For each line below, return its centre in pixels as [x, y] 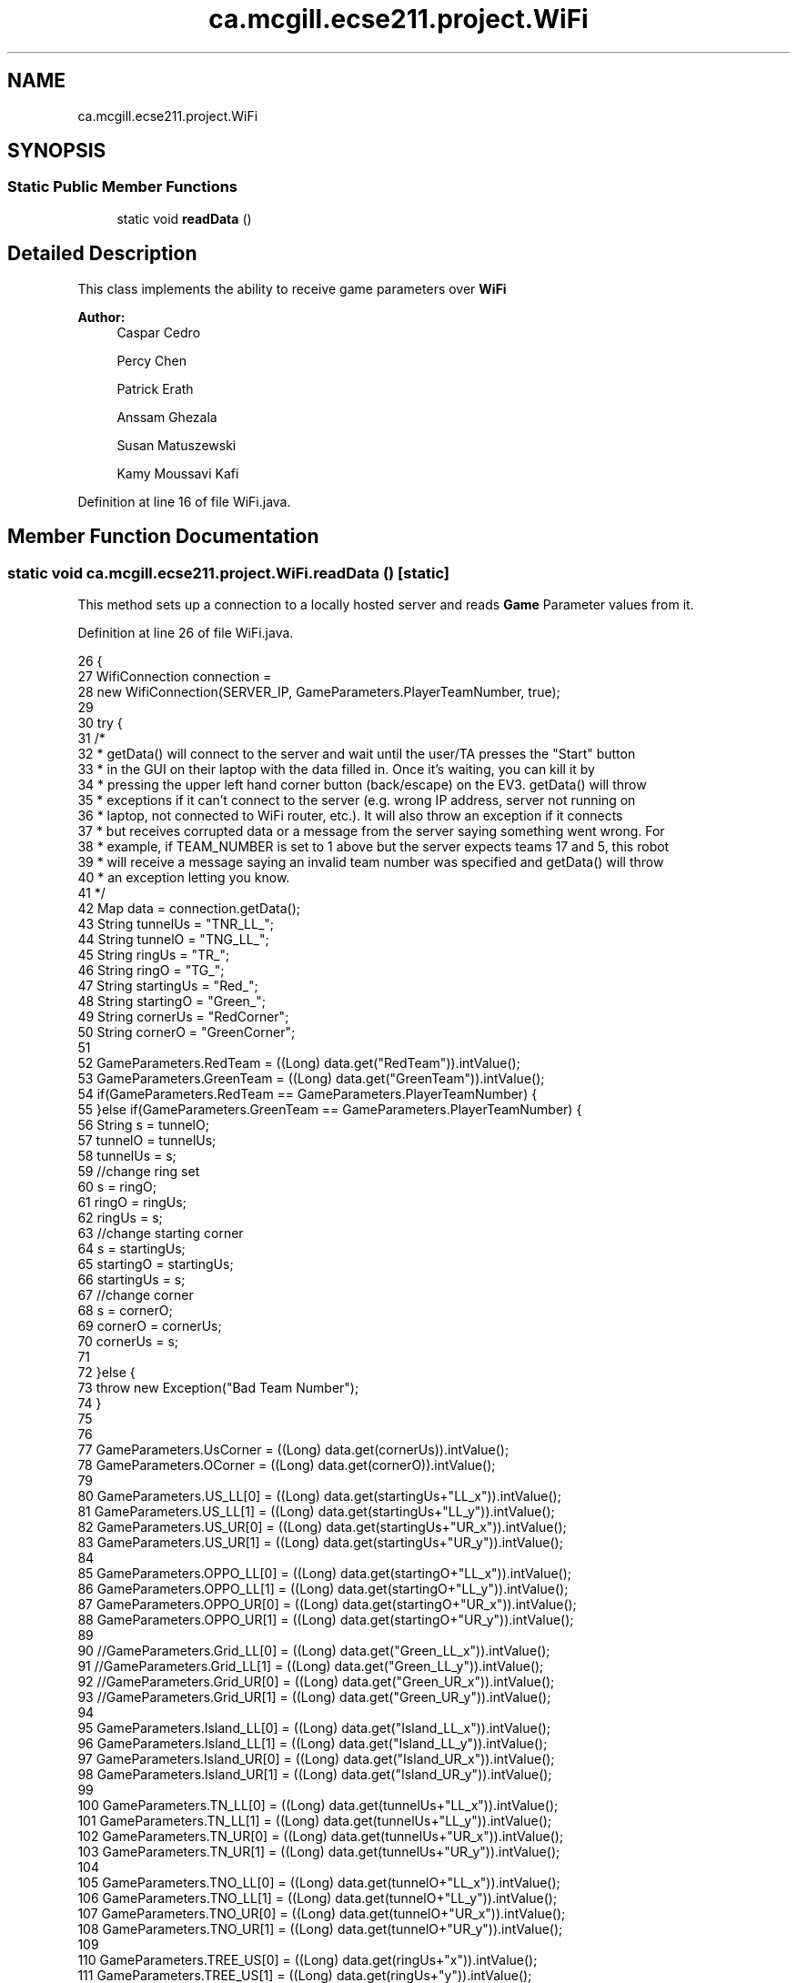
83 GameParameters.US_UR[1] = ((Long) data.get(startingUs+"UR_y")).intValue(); [320, 1542]
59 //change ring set [139, 1171]
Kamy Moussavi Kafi [178, 473]
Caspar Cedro [159, 332]
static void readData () [184, 218]
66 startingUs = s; [131, 1279]
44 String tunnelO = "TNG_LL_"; [173, 939]
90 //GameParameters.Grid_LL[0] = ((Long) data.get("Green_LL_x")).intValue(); [314, 1650]
